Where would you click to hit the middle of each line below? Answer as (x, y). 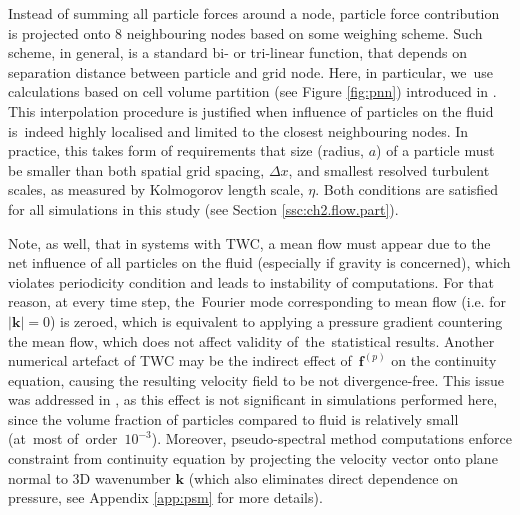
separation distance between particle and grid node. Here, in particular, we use (251, 71)
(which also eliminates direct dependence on (323, 477)
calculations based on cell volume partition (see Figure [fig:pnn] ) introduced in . (252, 91)
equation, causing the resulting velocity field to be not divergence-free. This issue (256, 379)
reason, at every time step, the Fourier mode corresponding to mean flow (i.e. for (257, 301)
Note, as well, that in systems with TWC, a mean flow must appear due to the (249, 242)
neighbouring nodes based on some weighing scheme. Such (304, 32)
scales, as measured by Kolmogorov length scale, (156, 189)
